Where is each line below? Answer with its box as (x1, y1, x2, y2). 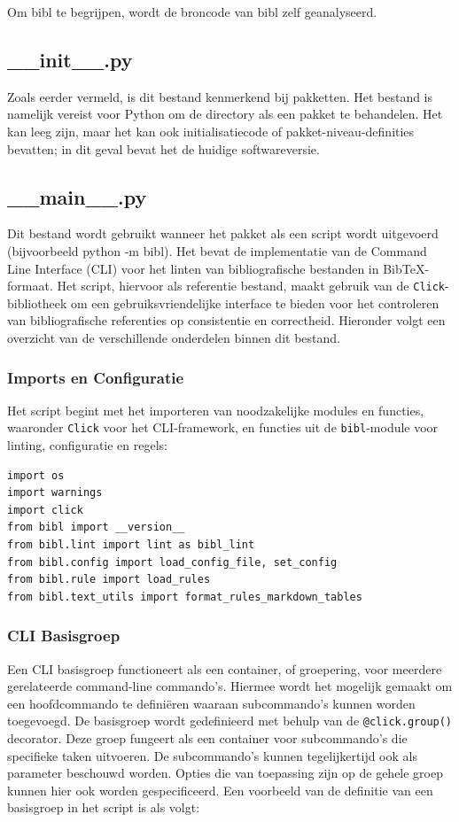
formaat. (7, 276, 53, 295)
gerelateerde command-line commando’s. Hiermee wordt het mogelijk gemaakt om (7, 677, 453, 695)
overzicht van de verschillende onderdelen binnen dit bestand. (7, 329, 340, 346)
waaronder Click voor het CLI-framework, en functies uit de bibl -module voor (7, 418, 439, 437)
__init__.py (7, 45, 133, 73)
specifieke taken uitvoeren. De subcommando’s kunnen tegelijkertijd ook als (7, 746, 417, 764)
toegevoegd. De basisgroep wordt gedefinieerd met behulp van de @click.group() (7, 711, 453, 730)
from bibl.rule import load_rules (7, 573, 211, 586)
